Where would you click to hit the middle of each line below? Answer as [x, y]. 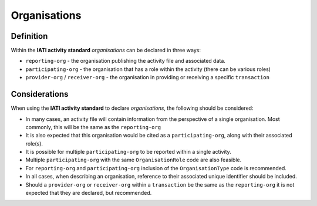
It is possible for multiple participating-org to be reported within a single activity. [128, 152]
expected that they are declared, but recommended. [89, 193]
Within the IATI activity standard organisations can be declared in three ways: [106, 50]
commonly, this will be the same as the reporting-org [93, 127]
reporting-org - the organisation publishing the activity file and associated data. [126, 61]
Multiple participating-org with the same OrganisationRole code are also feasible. [134, 160]
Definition [29, 36]
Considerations [40, 94]
